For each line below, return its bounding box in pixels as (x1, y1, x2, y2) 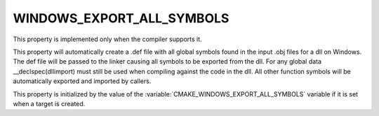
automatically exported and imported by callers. (13, 77, 152, 85)
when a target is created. (13, 99, 86, 108)
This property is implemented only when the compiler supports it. (13, 35, 203, 43)
